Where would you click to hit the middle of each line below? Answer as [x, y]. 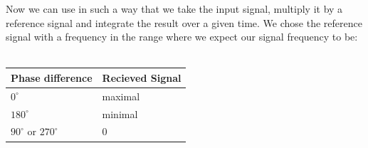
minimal [120, 113]
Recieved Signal [142, 77]
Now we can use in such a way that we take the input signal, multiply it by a [174, 9]
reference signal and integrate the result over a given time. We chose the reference [184, 22]
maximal [121, 96]
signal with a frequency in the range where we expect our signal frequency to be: [182, 37]
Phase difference [52, 77]
